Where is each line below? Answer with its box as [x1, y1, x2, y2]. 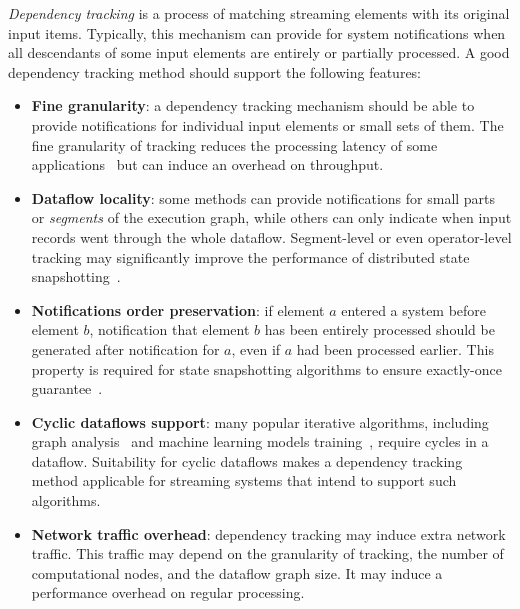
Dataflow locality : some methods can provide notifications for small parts [31, 187, 496, 208]
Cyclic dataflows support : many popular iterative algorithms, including [31, 411, 489, 432]
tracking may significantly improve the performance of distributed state [31, 246, 470, 267]
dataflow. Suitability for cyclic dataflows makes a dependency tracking [31, 450, 463, 471]
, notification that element [89, 319, 250, 340]
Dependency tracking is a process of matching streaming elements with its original [8, 3, 510, 23]
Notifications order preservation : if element [31, 299, 325, 320]
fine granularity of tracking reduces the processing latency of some [31, 134, 438, 155]
